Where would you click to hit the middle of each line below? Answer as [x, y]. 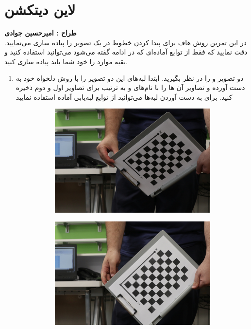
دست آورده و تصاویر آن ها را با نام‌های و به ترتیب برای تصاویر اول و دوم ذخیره [130, 87]
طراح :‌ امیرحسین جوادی [41, 33]
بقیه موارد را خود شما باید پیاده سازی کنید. [66, 61]
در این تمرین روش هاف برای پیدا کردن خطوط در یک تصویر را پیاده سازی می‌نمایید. [125, 42]
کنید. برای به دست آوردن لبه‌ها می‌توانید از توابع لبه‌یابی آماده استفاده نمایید [124, 97]
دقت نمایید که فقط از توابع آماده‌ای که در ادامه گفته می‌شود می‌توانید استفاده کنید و [126, 52]
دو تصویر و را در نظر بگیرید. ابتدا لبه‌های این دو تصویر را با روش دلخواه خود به [130, 78]
